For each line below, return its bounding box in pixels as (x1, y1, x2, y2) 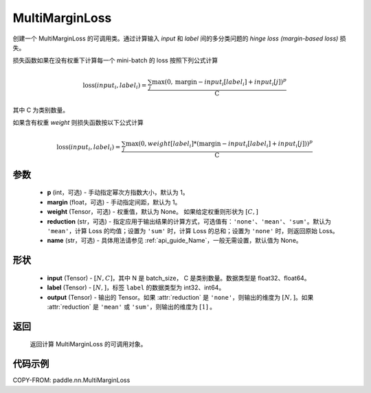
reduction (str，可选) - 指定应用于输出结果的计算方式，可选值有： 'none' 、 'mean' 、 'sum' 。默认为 (47, 217, 331, 226)
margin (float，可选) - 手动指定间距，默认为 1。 (47, 198, 181, 206)
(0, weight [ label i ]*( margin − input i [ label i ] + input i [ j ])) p (138, 139, 313, 150)
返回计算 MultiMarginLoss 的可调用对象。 (30, 340, 147, 348)
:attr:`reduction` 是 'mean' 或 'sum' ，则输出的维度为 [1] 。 (47, 302, 216, 311)
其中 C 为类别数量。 (12, 106, 69, 114)
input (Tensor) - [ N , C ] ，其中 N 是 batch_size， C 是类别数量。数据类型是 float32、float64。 (47, 274, 311, 282)
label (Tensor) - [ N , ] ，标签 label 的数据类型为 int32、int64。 (47, 283, 225, 291)
